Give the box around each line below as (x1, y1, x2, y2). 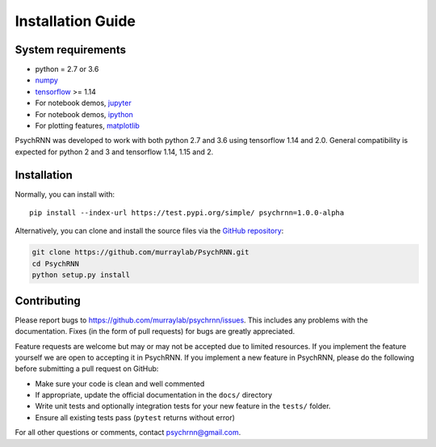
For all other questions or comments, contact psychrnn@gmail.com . (15, 428, 241, 437)
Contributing (15, 293, 81, 307)
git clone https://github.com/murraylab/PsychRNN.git (31, 247, 249, 257)
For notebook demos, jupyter (35, 98, 132, 108)
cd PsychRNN (31, 259, 80, 268)
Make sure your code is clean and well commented (35, 378, 205, 388)
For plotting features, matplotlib (35, 121, 140, 131)
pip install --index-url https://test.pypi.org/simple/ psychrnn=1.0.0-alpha (29, 209, 345, 217)
